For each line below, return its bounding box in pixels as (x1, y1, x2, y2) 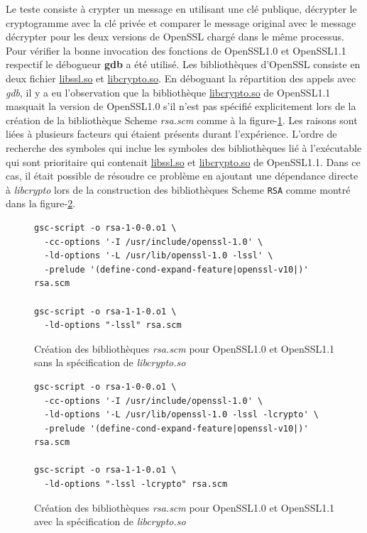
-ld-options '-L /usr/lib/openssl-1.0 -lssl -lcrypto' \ (44, 410, 319, 420)
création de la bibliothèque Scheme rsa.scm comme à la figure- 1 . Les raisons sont (6, 112, 358, 127)
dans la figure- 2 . (6, 196, 76, 211)
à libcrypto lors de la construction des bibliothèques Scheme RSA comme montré (6, 182, 351, 197)
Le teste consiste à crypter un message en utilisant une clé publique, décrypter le (6, 1, 357, 16)
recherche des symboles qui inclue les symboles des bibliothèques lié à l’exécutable (6, 140, 362, 155)
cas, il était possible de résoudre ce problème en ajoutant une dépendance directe (6, 168, 358, 183)
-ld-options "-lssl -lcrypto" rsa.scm (44, 479, 228, 490)
